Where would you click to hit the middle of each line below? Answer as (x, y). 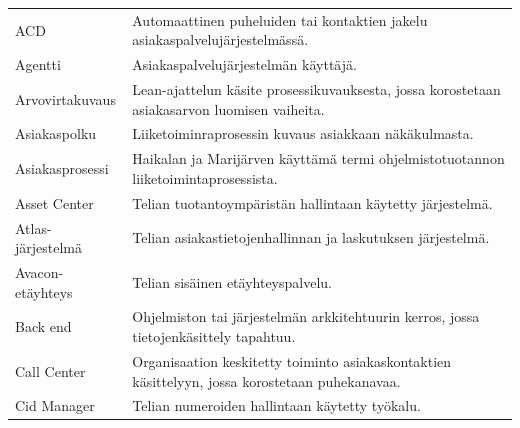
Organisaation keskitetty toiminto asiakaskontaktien (292, 360)
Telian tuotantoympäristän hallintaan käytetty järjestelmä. (312, 202)
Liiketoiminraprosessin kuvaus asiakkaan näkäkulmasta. (303, 133)
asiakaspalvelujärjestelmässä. (220, 39)
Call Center (50, 370)
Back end (43, 326)
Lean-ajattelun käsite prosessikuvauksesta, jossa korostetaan (316, 89)
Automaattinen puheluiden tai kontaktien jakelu (280, 19)
